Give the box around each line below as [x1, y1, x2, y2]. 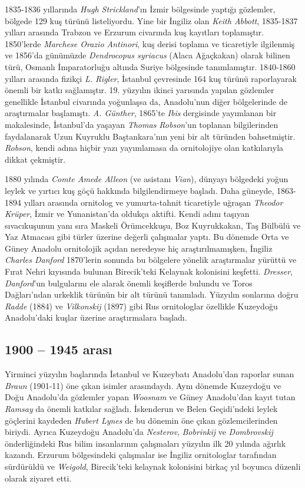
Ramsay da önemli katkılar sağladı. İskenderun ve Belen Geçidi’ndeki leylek [5, 403, 278, 415]
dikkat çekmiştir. [5, 153, 66, 165]
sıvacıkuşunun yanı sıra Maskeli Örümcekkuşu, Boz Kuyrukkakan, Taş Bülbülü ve [5, 219, 301, 231]
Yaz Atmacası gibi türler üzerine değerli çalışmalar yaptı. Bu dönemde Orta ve [5, 230, 289, 243]
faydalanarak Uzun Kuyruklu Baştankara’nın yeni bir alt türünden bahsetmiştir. [5, 130, 296, 142]
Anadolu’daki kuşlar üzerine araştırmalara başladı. [5, 311, 187, 324]
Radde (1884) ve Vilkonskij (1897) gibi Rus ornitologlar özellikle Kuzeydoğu [5, 299, 278, 312]
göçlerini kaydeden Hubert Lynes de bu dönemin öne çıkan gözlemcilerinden [5, 414, 278, 426]
